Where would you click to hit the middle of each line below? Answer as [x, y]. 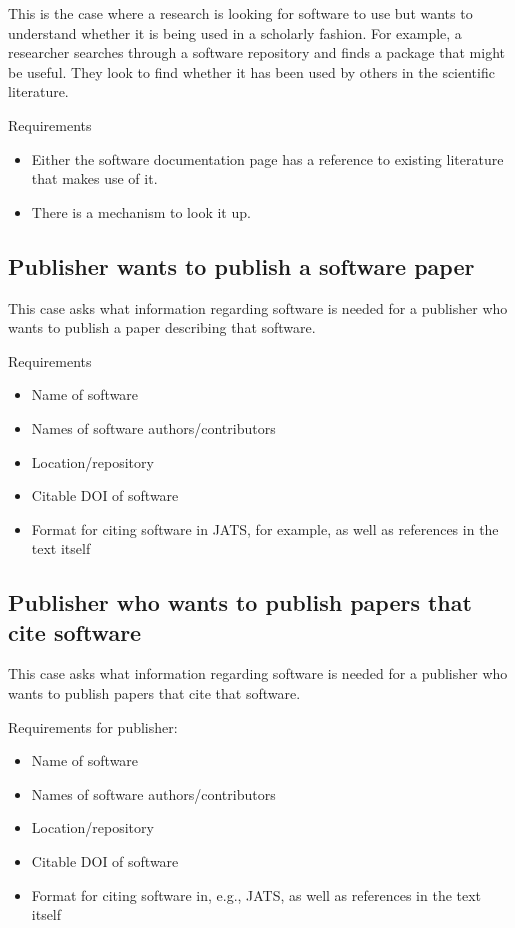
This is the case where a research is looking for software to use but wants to [240, 13]
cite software [75, 631]
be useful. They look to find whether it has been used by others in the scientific [251, 71]
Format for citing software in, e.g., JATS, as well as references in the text [256, 894]
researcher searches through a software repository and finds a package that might [256, 52]
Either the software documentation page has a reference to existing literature [267, 158]
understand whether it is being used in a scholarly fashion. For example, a [235, 32]
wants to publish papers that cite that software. [154, 693]
